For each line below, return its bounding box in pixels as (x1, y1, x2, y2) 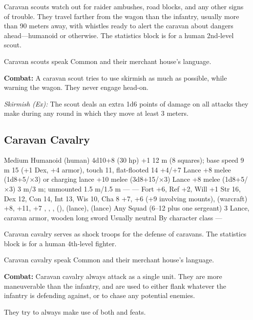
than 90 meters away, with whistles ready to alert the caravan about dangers (4, 21, 233, 31)
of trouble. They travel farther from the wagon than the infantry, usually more (4, 11, 239, 21)
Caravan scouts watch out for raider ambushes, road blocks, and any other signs (4, 1, 244, 11)
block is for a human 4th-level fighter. (4, 238, 117, 248)
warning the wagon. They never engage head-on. (4, 82, 149, 92)
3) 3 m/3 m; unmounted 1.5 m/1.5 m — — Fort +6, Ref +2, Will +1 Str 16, (9, 183, 241, 193)
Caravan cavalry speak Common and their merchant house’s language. (4, 255, 214, 265)
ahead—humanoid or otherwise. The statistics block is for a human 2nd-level (4, 30, 234, 40)
